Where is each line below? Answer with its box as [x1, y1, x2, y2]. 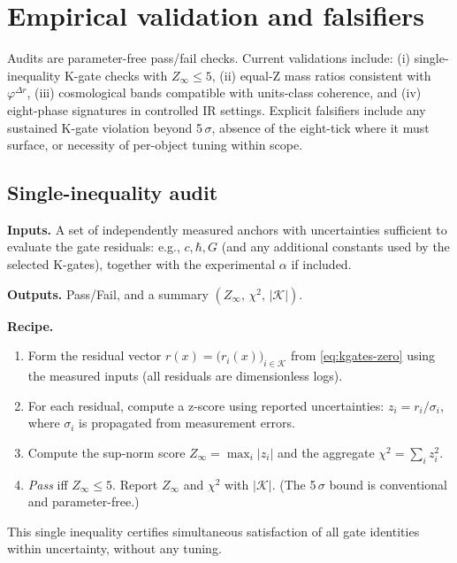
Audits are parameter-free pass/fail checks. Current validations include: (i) [7, 49, 411, 67]
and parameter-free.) [27, 492, 140, 511]
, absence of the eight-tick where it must [211, 118, 430, 136]
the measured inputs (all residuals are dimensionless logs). [27, 366, 343, 385]
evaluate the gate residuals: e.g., [7, 237, 180, 256]
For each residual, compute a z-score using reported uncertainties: [27, 396, 385, 414]
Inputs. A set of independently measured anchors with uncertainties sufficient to [7, 220, 447, 238]
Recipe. [7, 316, 54, 335]
